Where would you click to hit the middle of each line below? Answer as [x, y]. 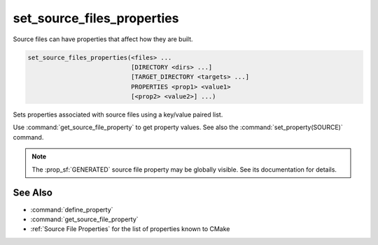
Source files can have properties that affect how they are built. [103, 39]
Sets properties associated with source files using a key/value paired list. [118, 114]
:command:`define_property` [72, 209]
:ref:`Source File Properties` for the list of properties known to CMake [130, 229]
